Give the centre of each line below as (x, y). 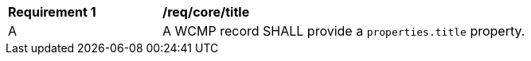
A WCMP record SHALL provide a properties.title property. (344, 31)
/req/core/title (206, 12)
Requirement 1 (52, 12)
